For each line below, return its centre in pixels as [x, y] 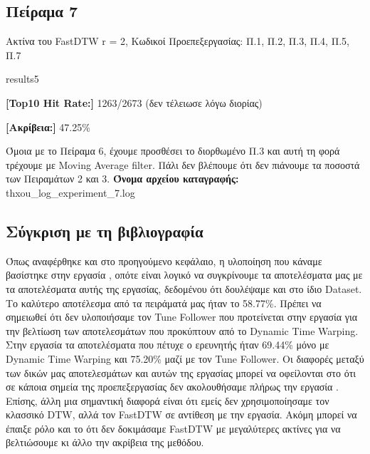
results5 [22, 79]
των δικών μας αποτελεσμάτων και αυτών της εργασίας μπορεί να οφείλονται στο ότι [181, 372]
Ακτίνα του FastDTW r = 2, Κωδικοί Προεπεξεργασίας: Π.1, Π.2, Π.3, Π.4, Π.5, [178, 41]
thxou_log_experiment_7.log [70, 192]
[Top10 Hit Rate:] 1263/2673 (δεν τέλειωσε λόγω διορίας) [134, 102]
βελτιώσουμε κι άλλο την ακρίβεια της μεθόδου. [105, 442]
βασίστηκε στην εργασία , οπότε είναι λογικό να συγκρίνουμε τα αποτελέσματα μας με [184, 275]
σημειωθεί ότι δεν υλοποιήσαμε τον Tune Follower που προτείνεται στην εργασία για [182, 317]
